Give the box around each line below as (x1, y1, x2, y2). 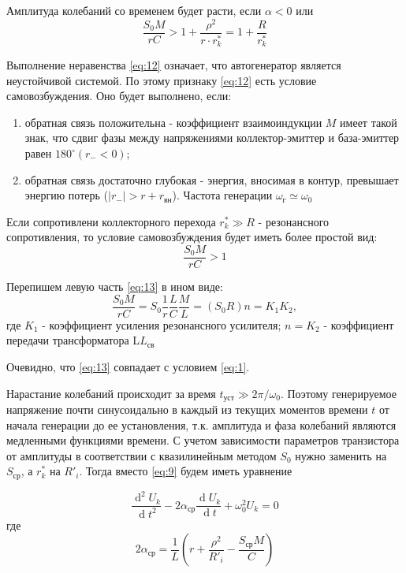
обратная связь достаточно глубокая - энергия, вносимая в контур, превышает (24, 171, 399, 188)
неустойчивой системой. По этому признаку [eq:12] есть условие (6, 72, 317, 88)
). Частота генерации (172, 187, 273, 203)
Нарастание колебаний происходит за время (6, 385, 216, 401)
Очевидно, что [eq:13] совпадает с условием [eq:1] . (6, 358, 250, 374)
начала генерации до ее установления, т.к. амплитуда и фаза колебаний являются (6, 416, 397, 433)
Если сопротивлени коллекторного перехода (6, 213, 216, 229)
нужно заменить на (295, 447, 387, 463)
